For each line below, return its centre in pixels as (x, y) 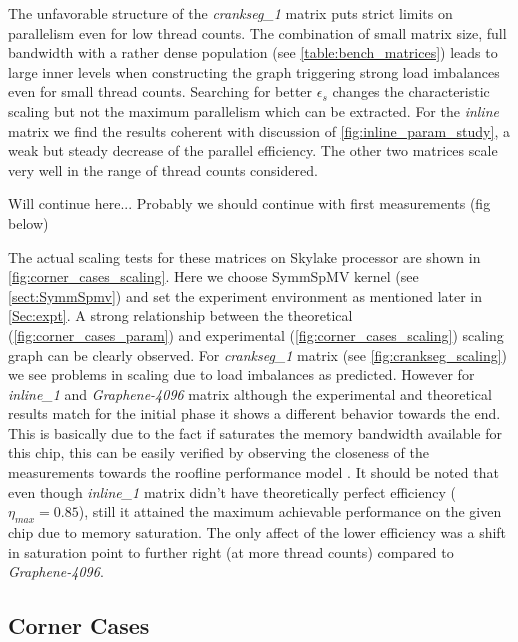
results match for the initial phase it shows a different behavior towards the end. (254, 413)
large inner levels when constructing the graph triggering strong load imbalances (254, 71)
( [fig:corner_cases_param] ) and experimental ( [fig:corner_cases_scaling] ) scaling (256, 334)
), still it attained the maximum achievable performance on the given (290, 511)
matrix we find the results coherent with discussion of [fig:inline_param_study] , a (259, 130)
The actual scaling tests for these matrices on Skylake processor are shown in (244, 256)
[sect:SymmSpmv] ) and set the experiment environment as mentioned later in (245, 295)
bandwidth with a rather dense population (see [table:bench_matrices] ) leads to (253, 52)
